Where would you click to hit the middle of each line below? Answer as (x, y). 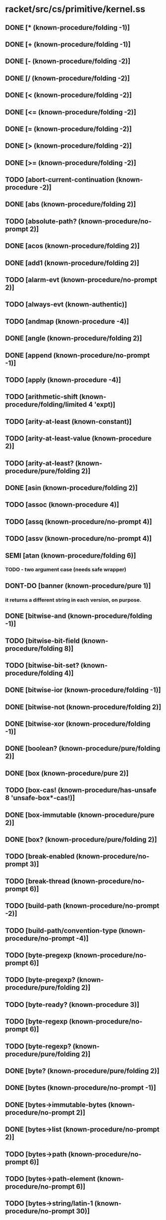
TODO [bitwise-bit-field (43, 641)
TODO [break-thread (38, 881)
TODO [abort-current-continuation (60, 180)
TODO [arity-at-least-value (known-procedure (79, 439)
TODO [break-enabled (40, 857)
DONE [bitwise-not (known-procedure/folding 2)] (83, 707)
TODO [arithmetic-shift (42, 397)
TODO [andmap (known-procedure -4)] (67, 321)
